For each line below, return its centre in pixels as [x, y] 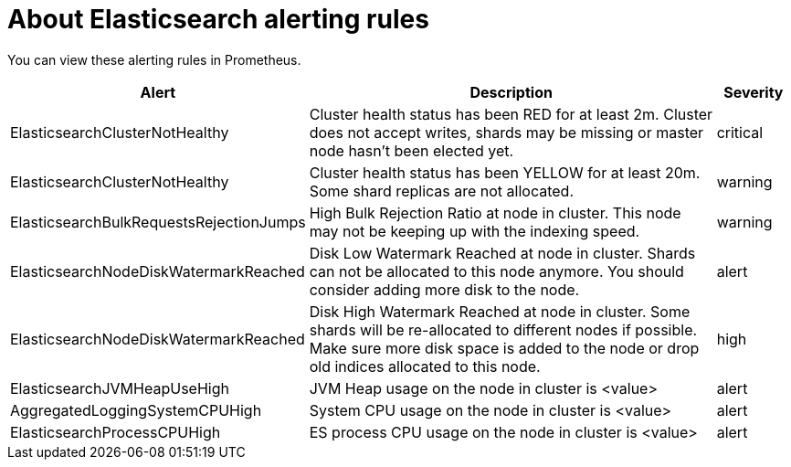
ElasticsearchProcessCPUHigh [116, 432]
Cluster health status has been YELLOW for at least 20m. [505, 172]
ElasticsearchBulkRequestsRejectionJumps [158, 222]
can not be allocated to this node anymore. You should [496, 271]
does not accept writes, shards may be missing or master [506, 132]
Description [511, 92]
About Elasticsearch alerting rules [218, 19]
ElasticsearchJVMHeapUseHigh [120, 388]
